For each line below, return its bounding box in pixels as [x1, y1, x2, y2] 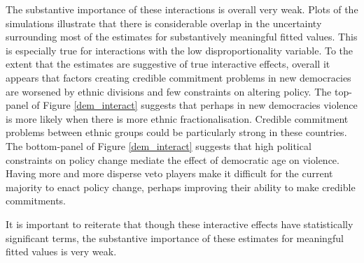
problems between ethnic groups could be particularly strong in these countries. [6, 125, 347, 140]
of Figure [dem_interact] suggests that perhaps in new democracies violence [31, 98, 358, 112]
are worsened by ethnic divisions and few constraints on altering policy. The [6, 84, 332, 98]
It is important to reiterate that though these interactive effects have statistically [6, 216, 353, 231]
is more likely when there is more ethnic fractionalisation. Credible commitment [6, 111, 349, 126]
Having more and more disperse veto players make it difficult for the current [6, 166, 333, 181]
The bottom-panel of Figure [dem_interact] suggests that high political [6, 138, 311, 153]
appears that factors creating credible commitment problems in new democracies [6, 70, 351, 84]
